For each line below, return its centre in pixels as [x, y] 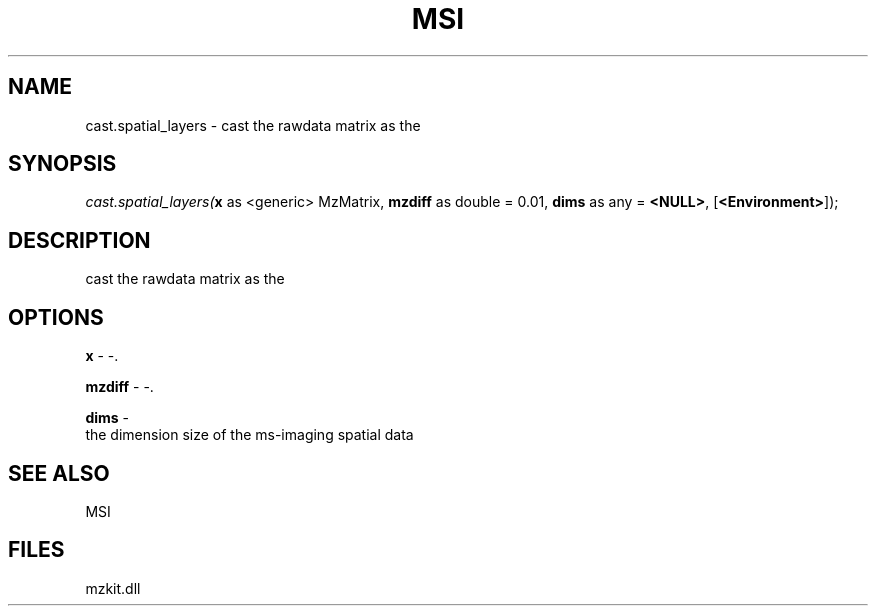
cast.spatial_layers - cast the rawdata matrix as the [253, 125]
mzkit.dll [113, 588]
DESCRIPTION [79, 240]
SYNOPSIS [62, 164]
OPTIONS [56, 317]
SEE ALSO [59, 473]
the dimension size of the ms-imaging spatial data [249, 435]
